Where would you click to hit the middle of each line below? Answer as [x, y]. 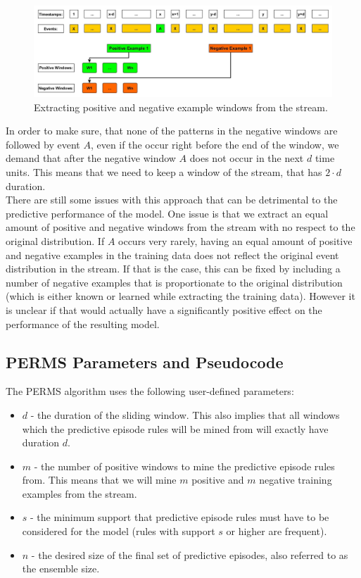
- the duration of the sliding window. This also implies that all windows [185, 414]
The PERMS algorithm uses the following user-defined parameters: [150, 391]
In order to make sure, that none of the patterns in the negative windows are [172, 131]
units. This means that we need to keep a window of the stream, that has [164, 171]
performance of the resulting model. [83, 323]
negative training [296, 480]
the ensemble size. [61, 568]
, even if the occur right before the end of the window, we [215, 144]
